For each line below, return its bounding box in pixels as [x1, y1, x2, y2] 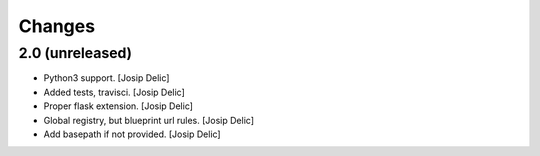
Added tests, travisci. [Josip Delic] [43, 86, 185, 98]
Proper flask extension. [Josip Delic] [43, 100, 194, 112]
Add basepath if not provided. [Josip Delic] [43, 128, 221, 140]
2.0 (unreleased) [18, 44, 133, 62]
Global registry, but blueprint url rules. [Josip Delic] [43, 114, 255, 126]
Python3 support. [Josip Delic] [43, 72, 170, 84]
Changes [18, 15, 95, 37]
